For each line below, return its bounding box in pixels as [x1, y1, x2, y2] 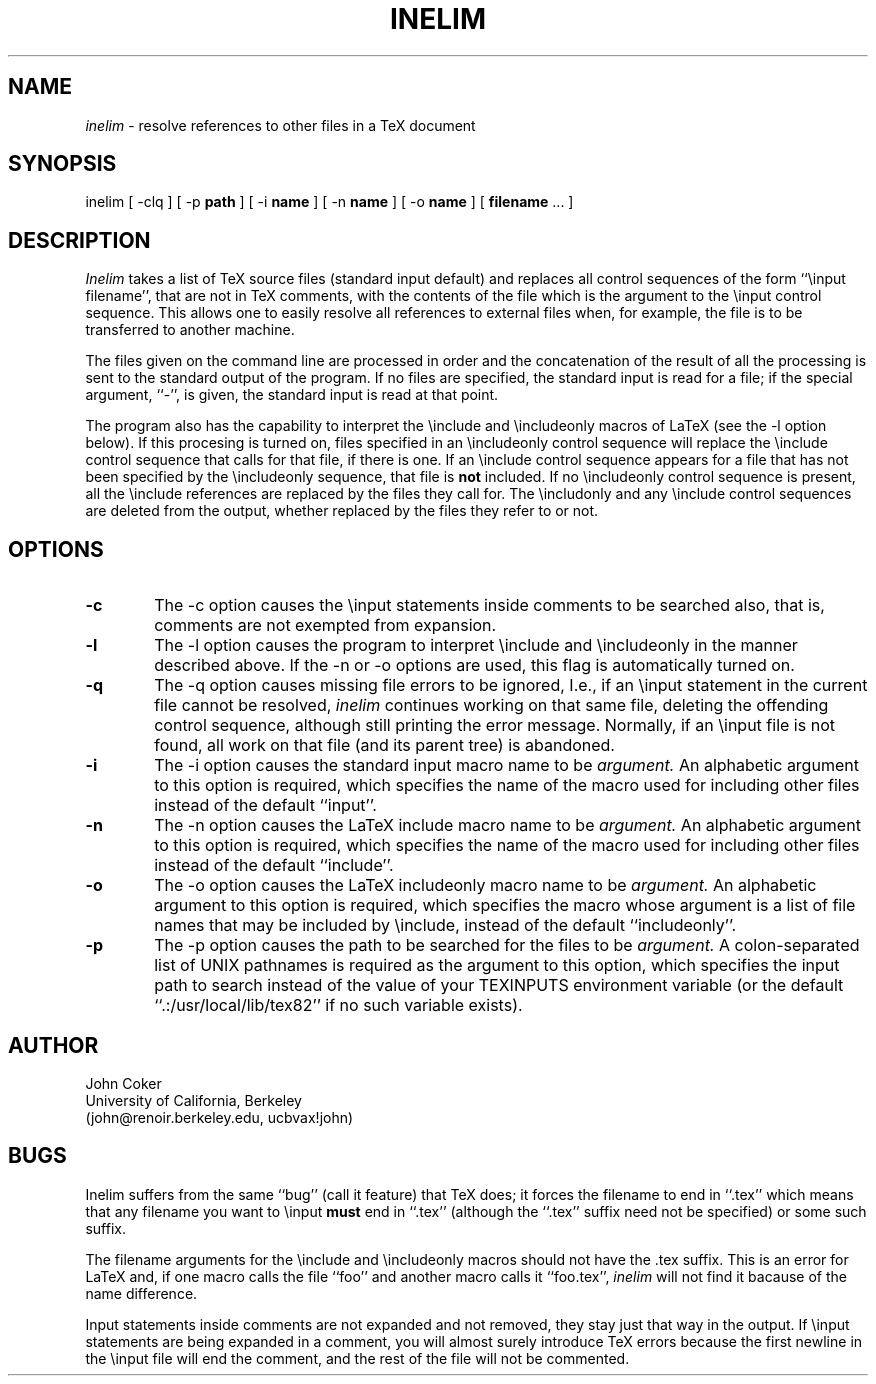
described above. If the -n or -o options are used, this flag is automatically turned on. [154, 655, 795, 676]
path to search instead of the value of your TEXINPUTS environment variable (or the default [154, 975, 844, 996]
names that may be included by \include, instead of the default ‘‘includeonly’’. [154, 915, 737, 936]
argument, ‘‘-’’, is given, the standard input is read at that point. [85, 386, 499, 404]
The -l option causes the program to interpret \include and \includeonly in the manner [154, 635, 798, 656]
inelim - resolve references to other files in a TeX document [85, 116, 476, 134]
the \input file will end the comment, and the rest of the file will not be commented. [85, 1349, 630, 1367]
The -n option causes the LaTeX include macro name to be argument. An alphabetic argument [154, 815, 861, 836]
